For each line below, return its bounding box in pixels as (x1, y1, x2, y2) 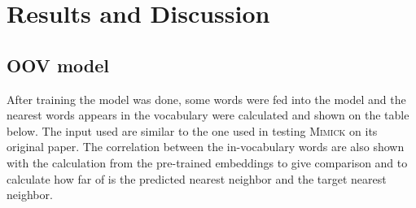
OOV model (7, 52, 109, 77)
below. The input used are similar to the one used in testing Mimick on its (7, 122, 378, 139)
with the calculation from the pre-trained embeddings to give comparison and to (7, 154, 408, 171)
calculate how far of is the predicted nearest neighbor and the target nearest (7, 170, 387, 187)
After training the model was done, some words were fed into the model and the (7, 90, 406, 107)
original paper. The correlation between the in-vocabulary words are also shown (7, 138, 405, 155)
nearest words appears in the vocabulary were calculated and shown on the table (7, 106, 409, 123)
